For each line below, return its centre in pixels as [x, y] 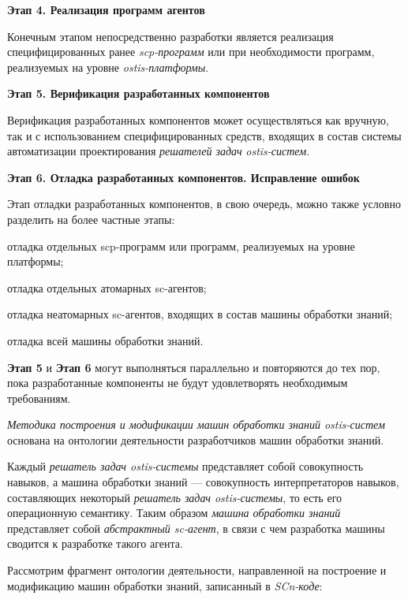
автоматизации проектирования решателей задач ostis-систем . [159, 151]
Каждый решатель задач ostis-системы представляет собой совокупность [185, 466]
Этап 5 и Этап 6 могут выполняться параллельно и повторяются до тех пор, [194, 367]
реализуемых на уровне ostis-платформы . [108, 67]
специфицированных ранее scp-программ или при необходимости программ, [191, 52]
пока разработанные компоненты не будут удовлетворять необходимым [178, 383]
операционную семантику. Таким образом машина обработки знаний [174, 513]
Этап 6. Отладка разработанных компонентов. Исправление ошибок [183, 177]
